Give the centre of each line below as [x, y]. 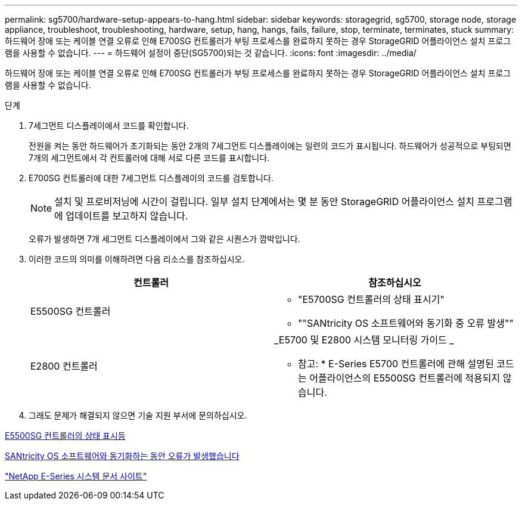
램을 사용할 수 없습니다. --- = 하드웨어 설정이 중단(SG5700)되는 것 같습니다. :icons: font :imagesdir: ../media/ [211, 53]
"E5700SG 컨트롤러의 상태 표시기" [371, 299]
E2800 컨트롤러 [64, 366]
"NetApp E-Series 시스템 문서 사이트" [76, 476]
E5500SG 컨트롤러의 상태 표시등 [65, 436]
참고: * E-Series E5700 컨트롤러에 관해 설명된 [396, 364]
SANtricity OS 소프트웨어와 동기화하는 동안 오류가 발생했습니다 [122, 456]
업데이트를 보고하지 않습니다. [127, 216]
